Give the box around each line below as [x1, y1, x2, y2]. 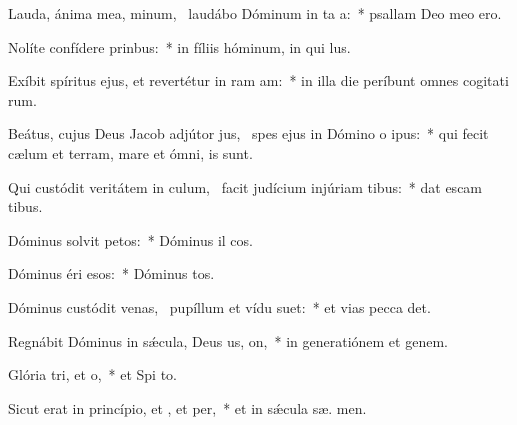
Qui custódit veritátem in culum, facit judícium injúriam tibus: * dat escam [8, 176, 483, 197]
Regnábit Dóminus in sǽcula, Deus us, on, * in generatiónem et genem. [8, 330, 448, 351]
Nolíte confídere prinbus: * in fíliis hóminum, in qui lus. [8, 36, 351, 57]
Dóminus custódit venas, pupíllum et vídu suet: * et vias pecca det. [8, 296, 431, 317]
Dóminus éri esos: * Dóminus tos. [8, 263, 215, 284]
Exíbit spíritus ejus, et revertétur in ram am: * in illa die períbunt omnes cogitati [8, 70, 509, 91]
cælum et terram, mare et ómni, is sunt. [8, 142, 253, 163]
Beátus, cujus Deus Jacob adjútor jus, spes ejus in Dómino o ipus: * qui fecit [8, 123, 489, 144]
